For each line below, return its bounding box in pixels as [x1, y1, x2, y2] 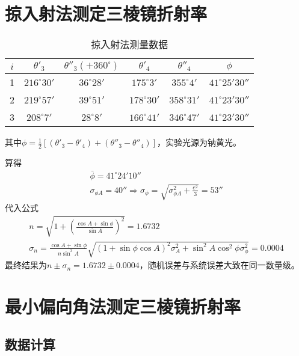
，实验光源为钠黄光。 [156, 136, 241, 149]
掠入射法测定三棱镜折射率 [5, 1, 208, 26]
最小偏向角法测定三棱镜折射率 [5, 293, 241, 318]
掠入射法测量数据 [91, 37, 168, 52]
